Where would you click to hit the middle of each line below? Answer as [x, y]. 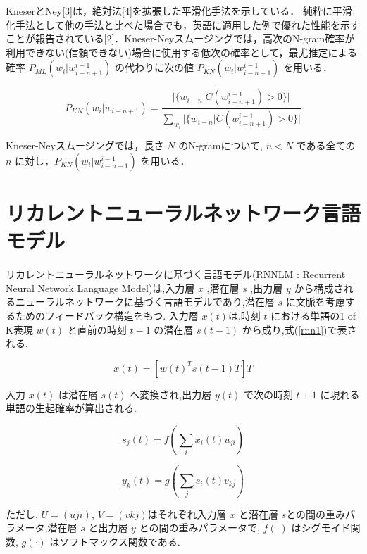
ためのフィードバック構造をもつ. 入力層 [107, 315]
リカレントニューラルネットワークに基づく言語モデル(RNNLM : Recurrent [176, 274]
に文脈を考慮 [315, 302]
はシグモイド [321, 528]
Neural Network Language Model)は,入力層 [100, 288]
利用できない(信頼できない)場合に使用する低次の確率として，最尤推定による [182, 52]
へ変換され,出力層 [171, 394]
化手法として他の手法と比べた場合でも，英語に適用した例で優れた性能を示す [183, 24]
